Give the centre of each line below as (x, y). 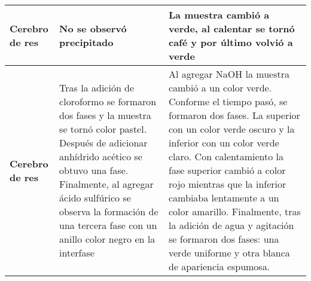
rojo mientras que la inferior (228, 184)
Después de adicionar (103, 143)
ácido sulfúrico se (95, 198)
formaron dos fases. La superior (234, 115)
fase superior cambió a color (227, 170)
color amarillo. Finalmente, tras (235, 211)
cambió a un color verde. (220, 88)
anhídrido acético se (101, 156)
